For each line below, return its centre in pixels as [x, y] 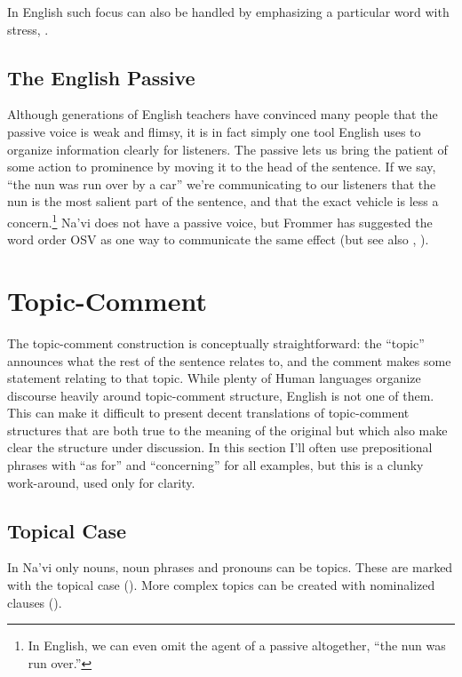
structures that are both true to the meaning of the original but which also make [227, 430]
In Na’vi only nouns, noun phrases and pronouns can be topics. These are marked [230, 567]
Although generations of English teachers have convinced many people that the [223, 114]
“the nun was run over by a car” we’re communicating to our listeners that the [222, 183]
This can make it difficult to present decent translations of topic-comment [208, 413]
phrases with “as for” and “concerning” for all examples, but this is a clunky [215, 465]
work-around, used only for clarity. [101, 482]
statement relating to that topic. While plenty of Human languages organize [214, 378]
